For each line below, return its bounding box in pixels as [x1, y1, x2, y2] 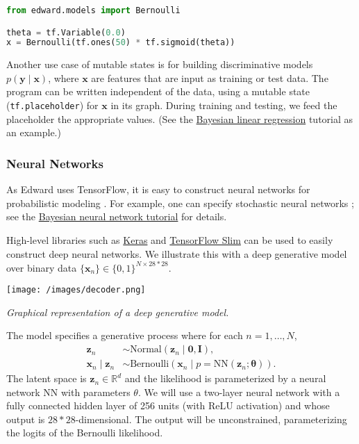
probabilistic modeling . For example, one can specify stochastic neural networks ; [6, 195, 354, 210]
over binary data [6, 260, 77, 274]
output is [6, 411, 45, 426]
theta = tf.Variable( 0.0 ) [6, 27, 126, 38]
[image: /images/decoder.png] [6, 285, 146, 295]
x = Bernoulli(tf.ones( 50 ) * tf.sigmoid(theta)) [6, 38, 235, 48]
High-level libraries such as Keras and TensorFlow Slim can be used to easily [6, 232, 333, 247]
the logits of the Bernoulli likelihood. [6, 425, 163, 440]
